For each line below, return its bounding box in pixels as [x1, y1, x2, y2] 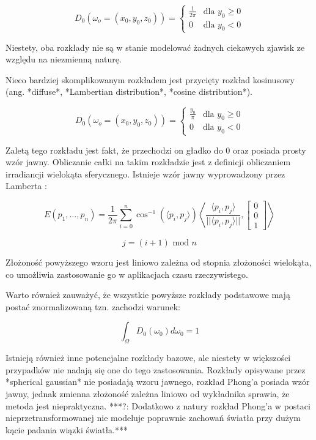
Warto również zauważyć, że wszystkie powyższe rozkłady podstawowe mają [6, 288, 290, 301]
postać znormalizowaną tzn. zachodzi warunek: [6, 300, 180, 313]
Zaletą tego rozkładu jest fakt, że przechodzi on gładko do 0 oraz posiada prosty [6, 143, 306, 156]
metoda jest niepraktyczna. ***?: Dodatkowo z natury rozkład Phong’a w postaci [6, 399, 310, 412]
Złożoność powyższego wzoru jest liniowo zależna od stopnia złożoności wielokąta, [6, 255, 312, 268]
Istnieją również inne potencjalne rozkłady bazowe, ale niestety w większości [6, 351, 291, 364]
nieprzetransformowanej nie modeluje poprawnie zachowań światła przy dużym [6, 411, 301, 424]
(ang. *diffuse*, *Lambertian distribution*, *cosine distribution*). [6, 85, 252, 98]
